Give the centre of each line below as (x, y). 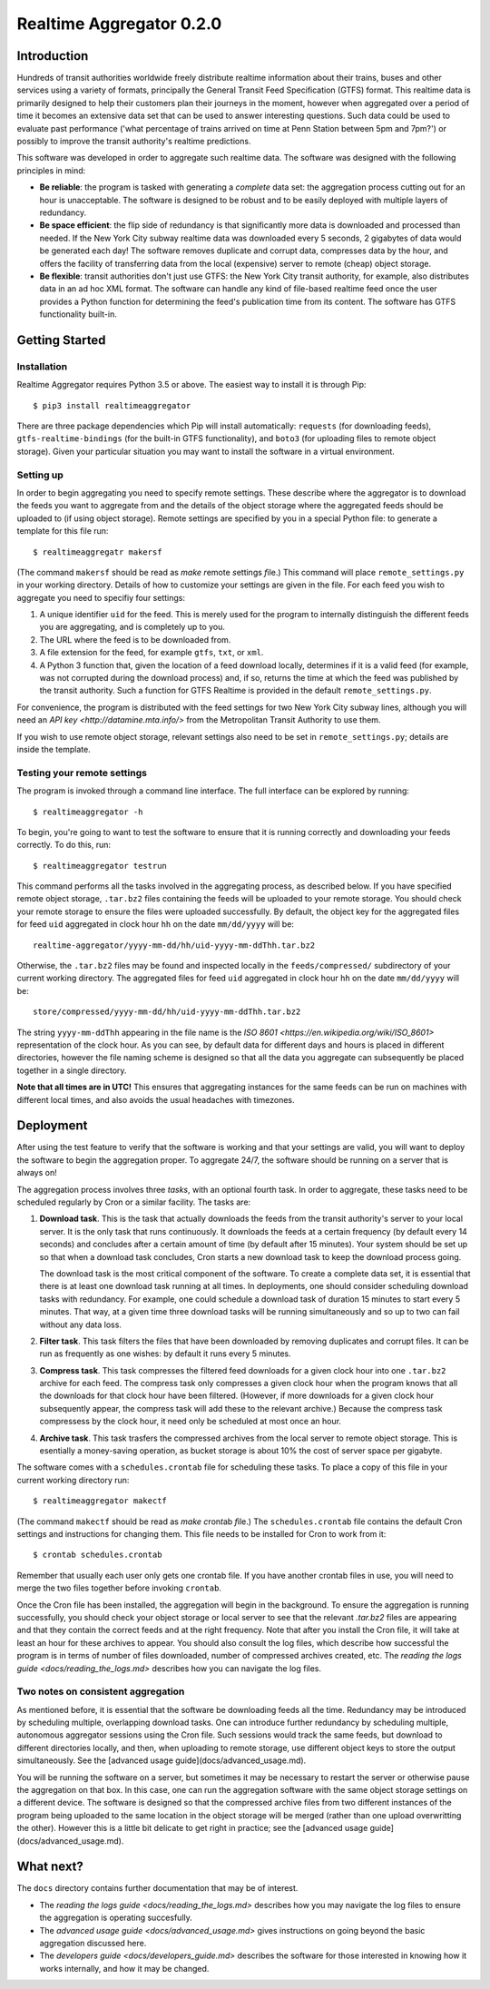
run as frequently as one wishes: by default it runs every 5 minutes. (165, 1354)
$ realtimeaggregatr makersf (98, 552)
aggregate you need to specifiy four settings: (101, 597)
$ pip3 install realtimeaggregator (112, 405)
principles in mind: (51, 170)
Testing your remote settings (82, 773)
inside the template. (54, 749)
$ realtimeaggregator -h (88, 812)
